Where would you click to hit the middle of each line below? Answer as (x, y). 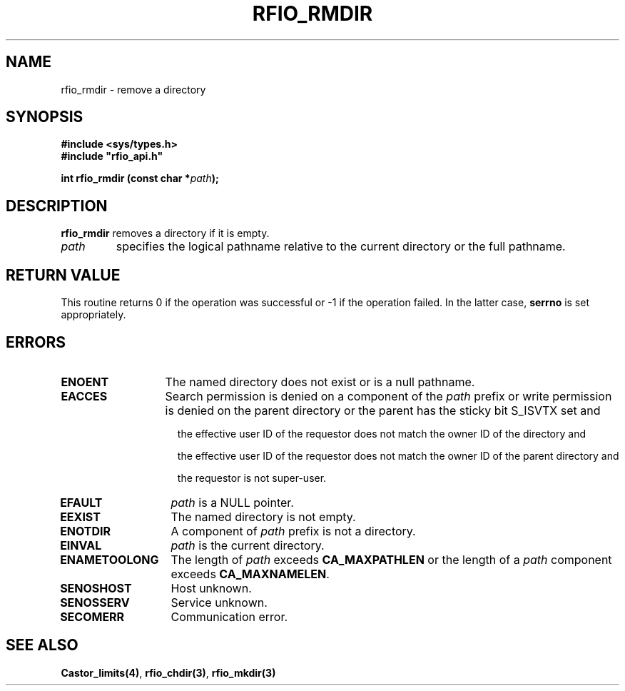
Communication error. (229, 616)
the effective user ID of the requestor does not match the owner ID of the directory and (381, 433)
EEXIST (80, 516)
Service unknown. (219, 602)
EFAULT (81, 502)
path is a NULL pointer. (232, 502)
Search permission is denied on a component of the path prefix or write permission (388, 396)
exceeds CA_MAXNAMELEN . (250, 574)
